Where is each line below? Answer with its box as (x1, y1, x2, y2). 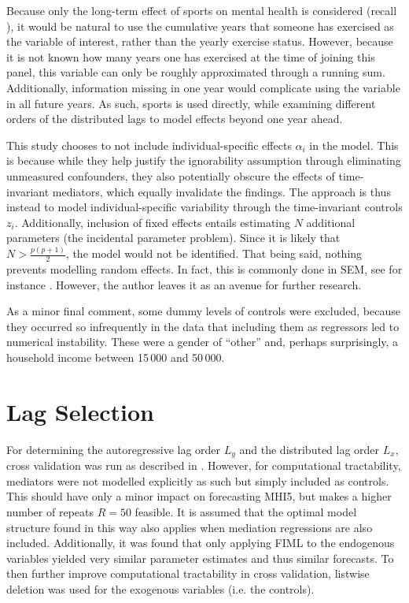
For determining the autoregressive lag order (6, 441, 221, 457)
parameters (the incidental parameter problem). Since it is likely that (6, 229, 341, 246)
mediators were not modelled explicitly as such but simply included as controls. (6, 472, 389, 489)
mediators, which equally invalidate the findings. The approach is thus (52, 183, 391, 199)
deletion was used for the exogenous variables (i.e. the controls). (6, 580, 315, 597)
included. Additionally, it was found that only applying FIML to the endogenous (6, 534, 395, 551)
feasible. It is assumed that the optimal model (134, 503, 357, 519)
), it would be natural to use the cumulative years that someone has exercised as (6, 17, 394, 34)
